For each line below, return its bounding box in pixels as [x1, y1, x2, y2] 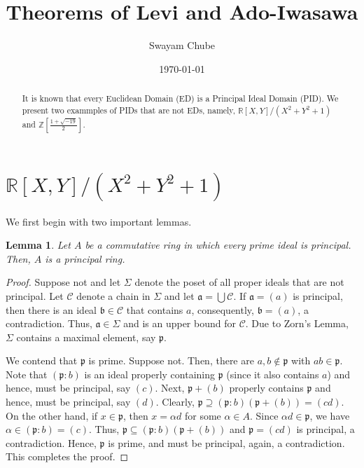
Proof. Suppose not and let [6, 275, 121, 289]
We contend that [6, 353, 78, 368]
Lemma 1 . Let [6, 238, 71, 252]
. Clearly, [155, 394, 195, 409]
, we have [309, 408, 350, 422]
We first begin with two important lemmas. [6, 214, 192, 228]
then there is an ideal [6, 302, 97, 317]
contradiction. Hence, [6, 435, 97, 450]
